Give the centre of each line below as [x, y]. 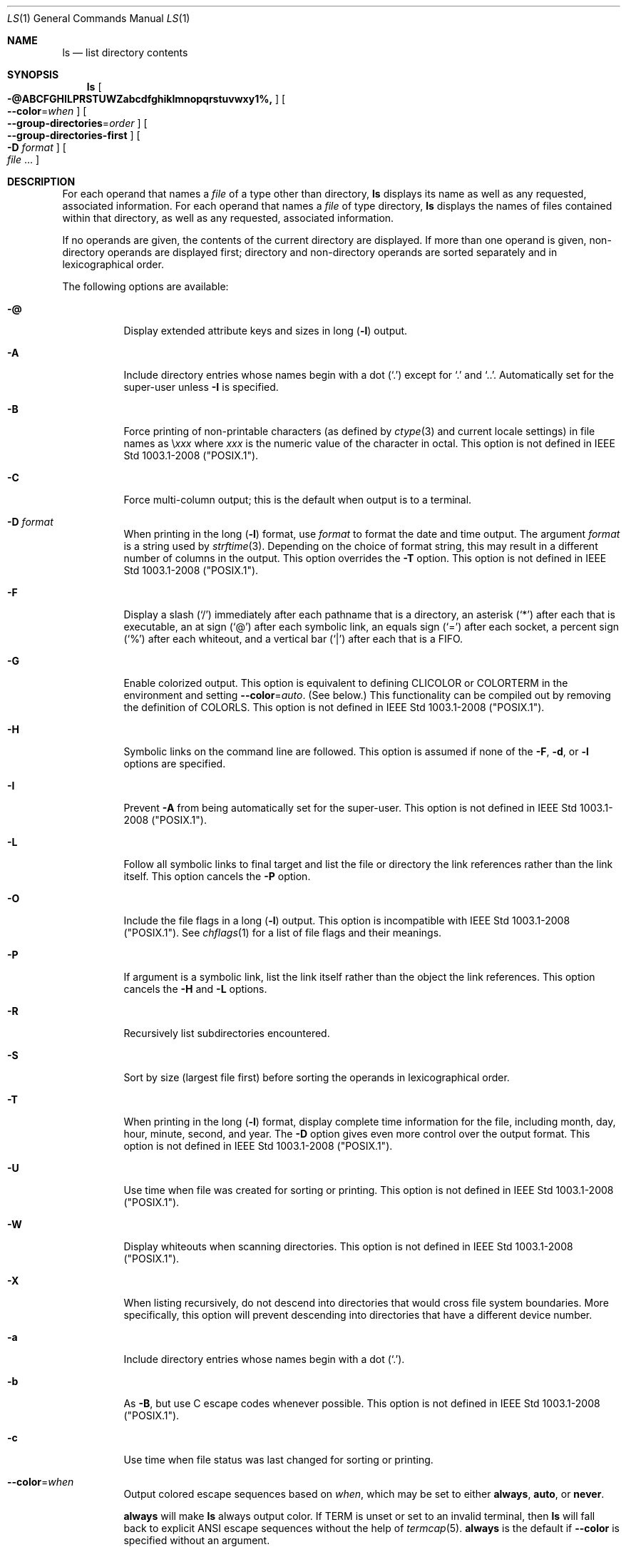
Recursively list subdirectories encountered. [227, 1033]
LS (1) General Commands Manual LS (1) [99, 18]
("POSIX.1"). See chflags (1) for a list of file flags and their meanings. [283, 933]
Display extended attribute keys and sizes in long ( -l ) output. [266, 331]
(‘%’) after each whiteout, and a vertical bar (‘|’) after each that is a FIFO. [293, 639]
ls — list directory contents [125, 52]
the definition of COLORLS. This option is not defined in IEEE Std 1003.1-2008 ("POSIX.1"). [334, 707]
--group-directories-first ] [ [74, 135]
